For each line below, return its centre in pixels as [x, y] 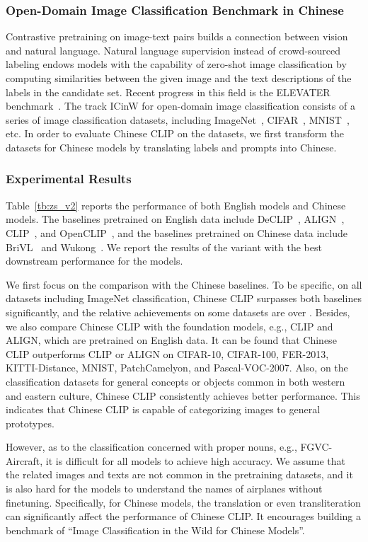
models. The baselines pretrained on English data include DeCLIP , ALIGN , [175, 219]
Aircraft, [24, 460]
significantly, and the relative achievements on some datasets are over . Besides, [178, 312]
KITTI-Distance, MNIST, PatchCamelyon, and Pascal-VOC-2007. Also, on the [177, 368]
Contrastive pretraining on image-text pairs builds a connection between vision [177, 36]
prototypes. [30, 423]
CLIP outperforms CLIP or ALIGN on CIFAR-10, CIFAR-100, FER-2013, [167, 353]
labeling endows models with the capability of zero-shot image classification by [176, 64]
